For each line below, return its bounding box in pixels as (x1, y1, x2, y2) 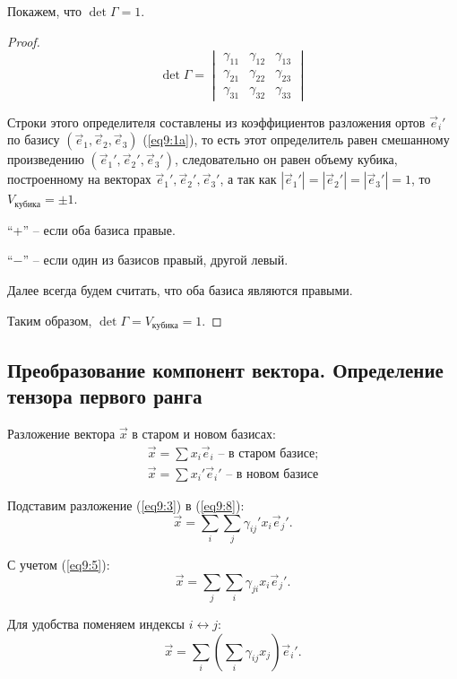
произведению (7, 150, 84, 169)
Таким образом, (7, 310, 92, 329)
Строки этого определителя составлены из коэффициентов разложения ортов (7, 112, 426, 131)
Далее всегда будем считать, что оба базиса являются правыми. (7, 281, 353, 300)
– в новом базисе (226, 467, 319, 481)
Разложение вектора (7, 423, 116, 442)
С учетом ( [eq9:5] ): (7, 554, 110, 573)
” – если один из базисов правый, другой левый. (22, 250, 289, 269)
